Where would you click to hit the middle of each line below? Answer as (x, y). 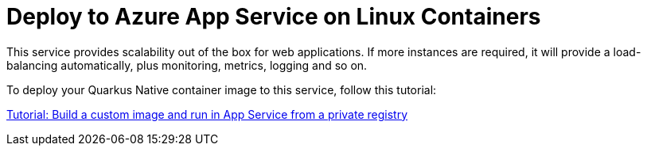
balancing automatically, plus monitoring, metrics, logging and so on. (187, 65)
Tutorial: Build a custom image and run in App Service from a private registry (207, 114)
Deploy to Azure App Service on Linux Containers (274, 17)
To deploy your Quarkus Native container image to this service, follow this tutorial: (222, 89)
